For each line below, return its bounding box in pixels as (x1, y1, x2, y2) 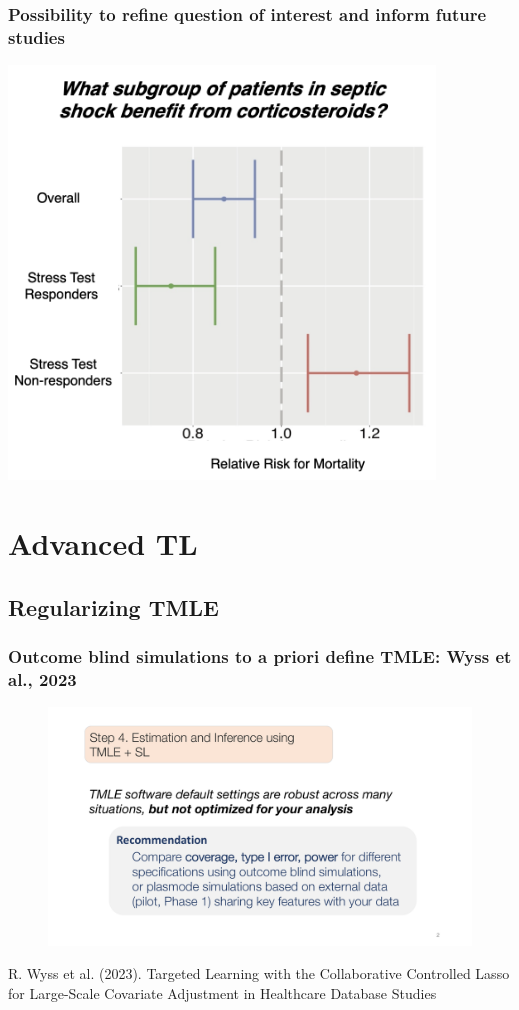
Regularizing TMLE (8, 591, 219, 622)
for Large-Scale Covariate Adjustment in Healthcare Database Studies (8, 982, 437, 1003)
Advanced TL (8, 522, 198, 563)
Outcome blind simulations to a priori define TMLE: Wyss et (8, 643, 512, 668)
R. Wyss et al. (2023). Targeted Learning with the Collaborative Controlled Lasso (8, 963, 510, 984)
